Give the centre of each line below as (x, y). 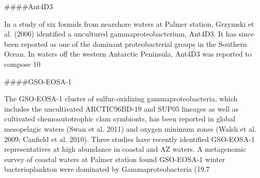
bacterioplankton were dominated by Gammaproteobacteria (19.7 (107, 169)
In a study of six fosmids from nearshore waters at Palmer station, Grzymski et (129, 23)
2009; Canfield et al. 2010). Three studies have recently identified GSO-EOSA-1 (129, 139)
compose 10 (22, 64)
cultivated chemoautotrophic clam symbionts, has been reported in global (120, 119)
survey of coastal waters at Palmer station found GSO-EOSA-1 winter (115, 159)
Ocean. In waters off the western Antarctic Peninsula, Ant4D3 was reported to (128, 54)
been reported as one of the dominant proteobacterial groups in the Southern (126, 43)
